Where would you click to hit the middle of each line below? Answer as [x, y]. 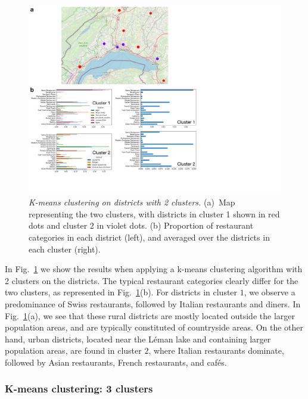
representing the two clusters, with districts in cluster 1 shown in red [154, 213]
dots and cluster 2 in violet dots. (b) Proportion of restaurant [141, 225]
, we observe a [270, 292]
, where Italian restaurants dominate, [216, 350]
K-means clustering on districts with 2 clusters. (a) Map [132, 202]
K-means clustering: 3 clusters [79, 389]
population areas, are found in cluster [73, 350]
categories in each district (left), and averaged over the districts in [149, 237]
